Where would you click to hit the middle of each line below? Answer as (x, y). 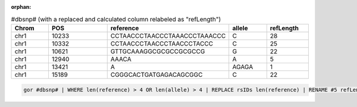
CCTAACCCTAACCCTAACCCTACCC (162, 43)
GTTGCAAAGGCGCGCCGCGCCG (158, 51)
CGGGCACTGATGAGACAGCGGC (156, 74)
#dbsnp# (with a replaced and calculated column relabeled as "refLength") (116, 19)
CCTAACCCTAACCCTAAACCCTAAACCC (168, 35)
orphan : (21, 7)
